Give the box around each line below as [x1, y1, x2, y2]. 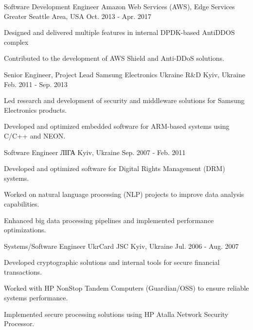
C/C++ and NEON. [4, 130, 66, 140]
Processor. [4, 318, 35, 329]
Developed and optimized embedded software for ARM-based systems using [4, 121, 230, 131]
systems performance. [4, 293, 68, 303]
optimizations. [4, 225, 46, 235]
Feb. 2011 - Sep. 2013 [4, 79, 68, 89]
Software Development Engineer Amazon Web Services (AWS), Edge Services [4, 1, 235, 11]
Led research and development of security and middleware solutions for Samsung [4, 95, 245, 105]
